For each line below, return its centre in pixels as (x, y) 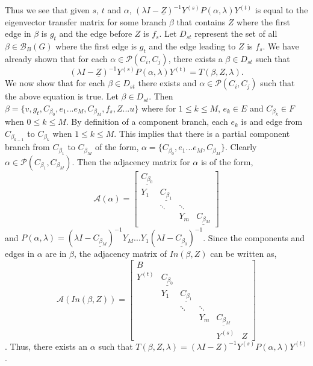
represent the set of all (236, 33)
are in (56, 254)
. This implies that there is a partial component (202, 133)
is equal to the (281, 10)
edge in (18, 33)
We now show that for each (55, 83)
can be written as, (243, 254)
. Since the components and (254, 237)
